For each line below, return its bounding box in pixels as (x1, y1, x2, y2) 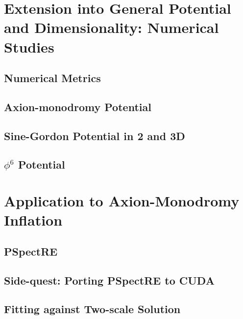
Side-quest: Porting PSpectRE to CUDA (4, 272, 215, 288)
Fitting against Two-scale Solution (4, 301, 181, 317)
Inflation (4, 210, 63, 230)
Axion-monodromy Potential (4, 99, 151, 114)
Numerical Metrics (4, 70, 101, 86)
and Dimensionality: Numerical (4, 17, 219, 37)
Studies (4, 36, 54, 57)
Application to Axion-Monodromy (4, 191, 240, 211)
